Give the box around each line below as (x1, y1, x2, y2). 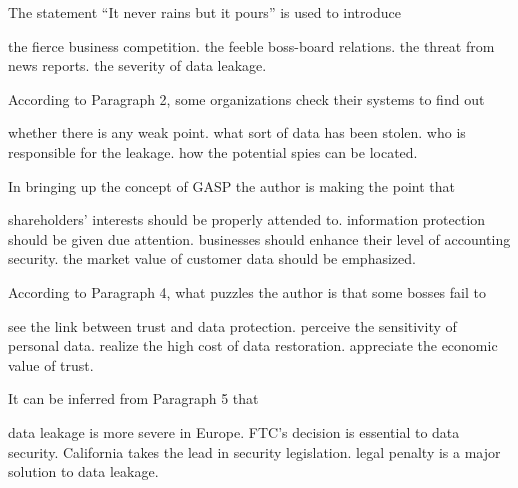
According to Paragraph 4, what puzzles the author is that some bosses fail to (8, 281, 486, 302)
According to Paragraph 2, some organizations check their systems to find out (8, 88, 485, 109)
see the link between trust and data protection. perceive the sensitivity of (8, 315, 457, 336)
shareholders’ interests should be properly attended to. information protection (8, 209, 486, 230)
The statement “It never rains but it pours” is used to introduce (8, 2, 401, 22)
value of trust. (8, 354, 94, 375)
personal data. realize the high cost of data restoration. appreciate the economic (8, 335, 498, 356)
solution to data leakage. (8, 461, 159, 482)
